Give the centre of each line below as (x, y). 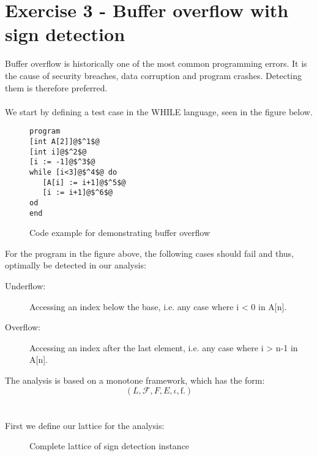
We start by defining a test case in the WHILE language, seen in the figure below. (159, 111)
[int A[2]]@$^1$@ (65, 141)
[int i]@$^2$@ (58, 152)
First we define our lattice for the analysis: (85, 425)
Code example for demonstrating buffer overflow (120, 233)
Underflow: (25, 285)
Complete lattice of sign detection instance (110, 446)
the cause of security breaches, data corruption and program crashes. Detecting (153, 75)
